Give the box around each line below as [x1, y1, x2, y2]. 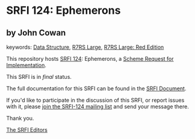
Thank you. [6, 115, 34, 122]
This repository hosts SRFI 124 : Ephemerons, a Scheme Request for [6, 55, 174, 62]
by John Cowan [6, 28, 66, 38]
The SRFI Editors [6, 126, 48, 133]
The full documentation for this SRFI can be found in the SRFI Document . [6, 85, 187, 92]
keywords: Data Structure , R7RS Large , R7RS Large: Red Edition [6, 43, 164, 51]
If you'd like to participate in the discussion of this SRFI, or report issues [6, 97, 185, 103]
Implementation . [6, 61, 47, 69]
